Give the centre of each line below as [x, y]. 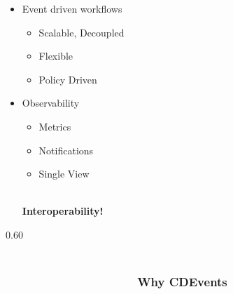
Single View [64, 174]
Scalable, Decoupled [82, 32]
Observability [51, 103]
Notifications [66, 150]
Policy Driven [68, 79]
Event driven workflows [72, 8]
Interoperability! [63, 211]
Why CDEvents [182, 282]
